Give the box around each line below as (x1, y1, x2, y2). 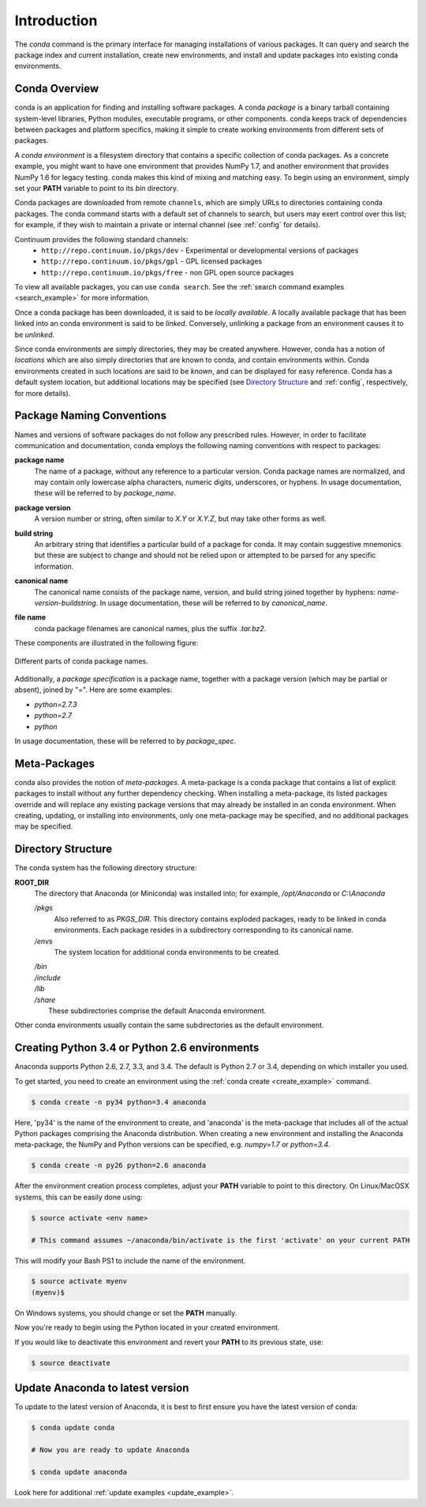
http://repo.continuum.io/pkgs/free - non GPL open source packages (41, 267, 294, 277)
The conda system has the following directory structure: (14, 863, 197, 873)
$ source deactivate (31, 1358, 110, 1367)
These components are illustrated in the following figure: (14, 638, 199, 648)
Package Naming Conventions (14, 409, 167, 422)
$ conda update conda (31, 1423, 115, 1432)
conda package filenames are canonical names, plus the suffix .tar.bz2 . (34, 623, 267, 633)
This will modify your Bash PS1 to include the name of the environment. (14, 1255, 246, 1266)
